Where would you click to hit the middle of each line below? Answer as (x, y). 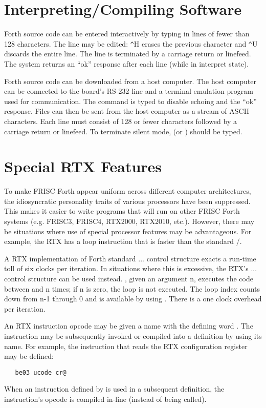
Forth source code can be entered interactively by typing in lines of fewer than (127, 34)
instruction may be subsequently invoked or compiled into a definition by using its (133, 335)
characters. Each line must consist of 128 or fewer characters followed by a (120, 121)
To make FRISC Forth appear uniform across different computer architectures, (128, 191)
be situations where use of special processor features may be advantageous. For (128, 231)
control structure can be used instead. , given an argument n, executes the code (129, 278)
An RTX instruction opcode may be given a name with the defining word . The (129, 326)
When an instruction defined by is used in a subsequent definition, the (114, 389)
